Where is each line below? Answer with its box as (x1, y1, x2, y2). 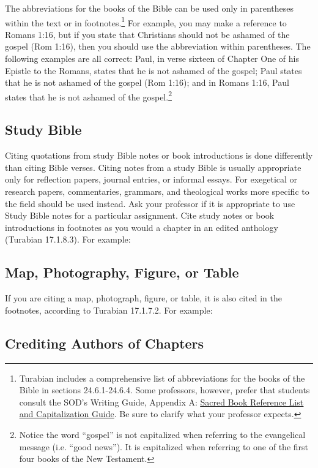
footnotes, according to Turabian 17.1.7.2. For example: (5, 303, 213, 316)
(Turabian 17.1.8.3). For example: (5, 233, 131, 246)
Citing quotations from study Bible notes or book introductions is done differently (5, 149, 313, 162)
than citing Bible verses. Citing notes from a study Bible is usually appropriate (5, 160, 301, 173)
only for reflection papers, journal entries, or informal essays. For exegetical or (5, 173, 298, 186)
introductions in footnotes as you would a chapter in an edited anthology (5, 221, 278, 233)
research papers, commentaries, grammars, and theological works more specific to (5, 185, 309, 198)
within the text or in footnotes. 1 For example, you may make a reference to (5, 14, 287, 29)
